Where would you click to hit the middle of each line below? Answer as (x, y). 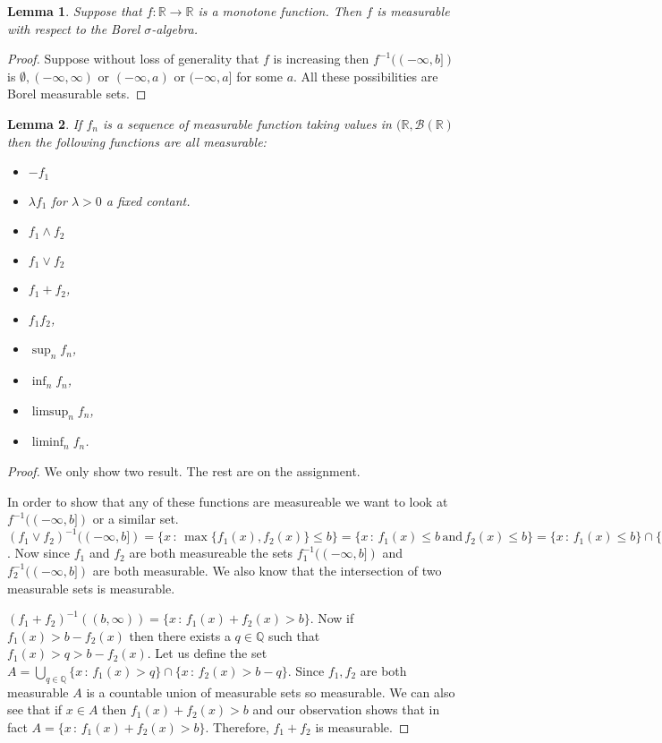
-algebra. (175, 28)
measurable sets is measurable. (91, 588)
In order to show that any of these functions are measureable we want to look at (228, 501)
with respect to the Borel (74, 28)
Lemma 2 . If (45, 123)
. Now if (332, 618)
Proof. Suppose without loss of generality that (133, 59)
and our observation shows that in (346, 709)
